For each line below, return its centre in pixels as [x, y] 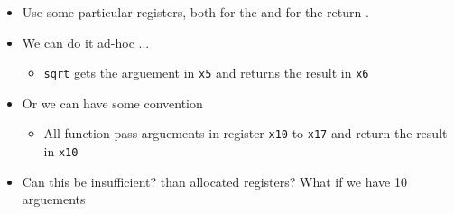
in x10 [61, 151]
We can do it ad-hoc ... [86, 42]
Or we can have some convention [112, 102]
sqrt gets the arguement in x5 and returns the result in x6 [206, 73]
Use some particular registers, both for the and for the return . [195, 12]
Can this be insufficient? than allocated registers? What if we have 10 [214, 181]
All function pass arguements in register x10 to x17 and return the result [246, 133]
